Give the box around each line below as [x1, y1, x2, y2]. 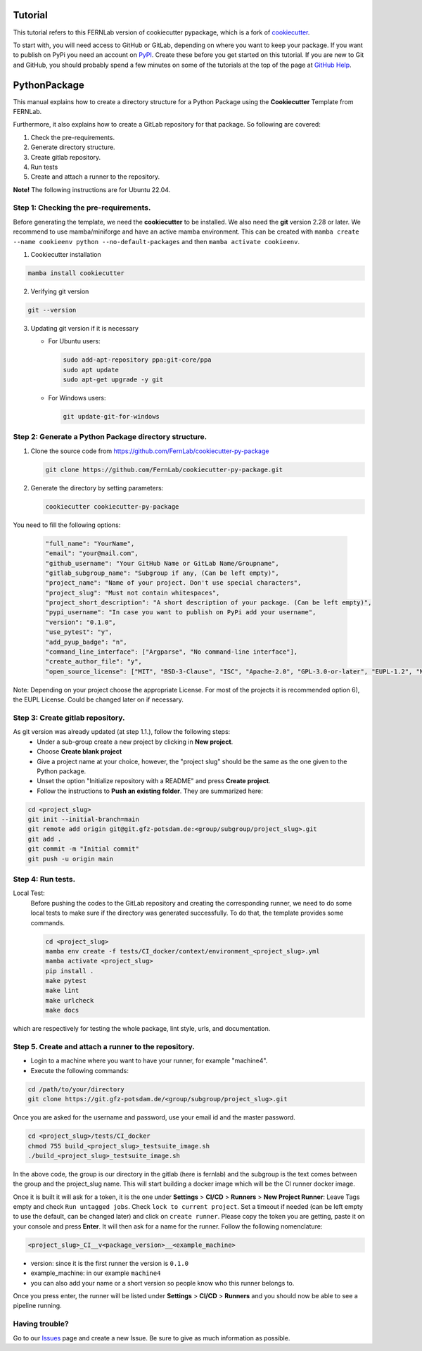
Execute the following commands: [30, 1066, 129, 1074]
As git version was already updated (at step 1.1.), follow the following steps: [13, 728, 231, 736]
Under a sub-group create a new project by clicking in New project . [37, 737, 234, 746]
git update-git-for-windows [63, 412, 160, 421]
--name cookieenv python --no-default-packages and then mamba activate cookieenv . [13, 237, 300, 246]
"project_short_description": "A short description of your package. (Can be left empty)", [45, 599, 372, 607]
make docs [45, 1006, 79, 1015]
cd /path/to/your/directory [27, 1085, 124, 1093]
